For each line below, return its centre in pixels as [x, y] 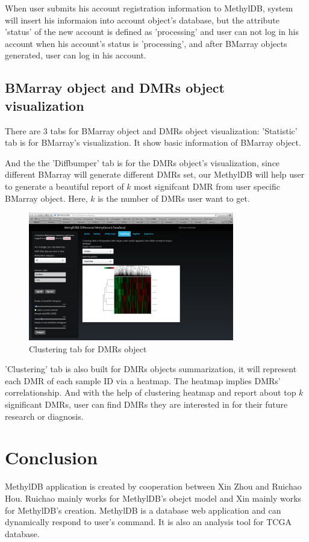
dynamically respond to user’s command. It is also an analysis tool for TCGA [148, 522]
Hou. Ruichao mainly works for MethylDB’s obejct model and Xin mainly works [153, 498]
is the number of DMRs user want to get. [174, 198]
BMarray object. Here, [46, 198]
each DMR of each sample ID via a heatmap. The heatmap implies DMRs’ [143, 380]
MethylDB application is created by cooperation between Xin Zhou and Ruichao [153, 486]
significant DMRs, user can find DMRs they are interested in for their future [146, 404]
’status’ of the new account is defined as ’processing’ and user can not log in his [152, 32]
